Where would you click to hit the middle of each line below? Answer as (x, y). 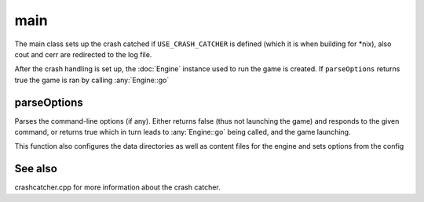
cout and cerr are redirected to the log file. (83, 54)
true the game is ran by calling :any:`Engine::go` (92, 80)
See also (36, 169)
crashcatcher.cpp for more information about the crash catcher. (117, 187)
